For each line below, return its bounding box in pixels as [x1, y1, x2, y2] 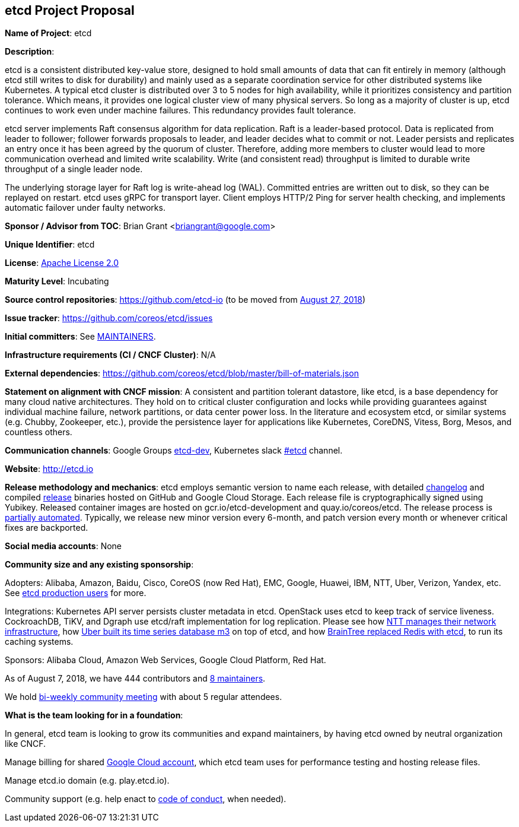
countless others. [5, 427, 72, 438]
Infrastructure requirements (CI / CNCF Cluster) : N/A [5, 350, 216, 360]
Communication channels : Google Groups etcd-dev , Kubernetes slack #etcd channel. [5, 445, 343, 456]
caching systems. [5, 636, 74, 647]
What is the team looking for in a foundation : [5, 710, 183, 721]
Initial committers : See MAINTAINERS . [5, 331, 156, 342]
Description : [5, 46, 55, 57]
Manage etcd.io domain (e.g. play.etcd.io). [5, 775, 170, 786]
